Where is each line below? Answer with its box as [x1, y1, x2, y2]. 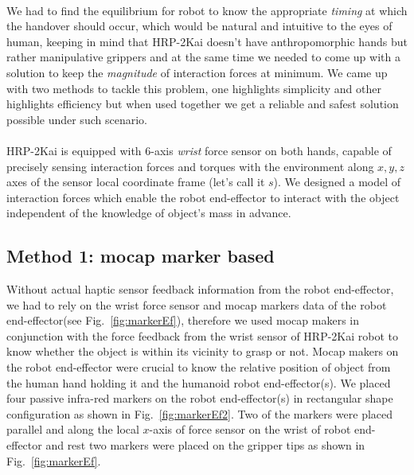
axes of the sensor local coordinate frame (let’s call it [6, 173, 265, 190]
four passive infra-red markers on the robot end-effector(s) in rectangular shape [6, 390, 393, 407]
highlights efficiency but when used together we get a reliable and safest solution [6, 95, 399, 112]
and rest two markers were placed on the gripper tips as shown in [45, 437, 365, 454]
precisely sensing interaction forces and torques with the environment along [6, 158, 374, 174]
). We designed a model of [273, 173, 401, 190]
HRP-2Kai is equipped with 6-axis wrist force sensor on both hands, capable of [6, 142, 392, 158]
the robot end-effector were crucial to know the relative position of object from [6, 359, 391, 376]
